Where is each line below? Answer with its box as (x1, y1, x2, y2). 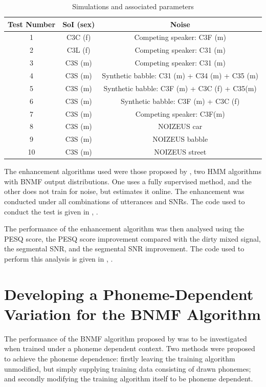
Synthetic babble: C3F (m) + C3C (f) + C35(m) (103, 82, 257, 93)
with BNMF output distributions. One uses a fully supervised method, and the (4, 176, 252, 186)
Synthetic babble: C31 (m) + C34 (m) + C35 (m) (102, 70, 258, 80)
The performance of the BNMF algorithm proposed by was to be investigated (4, 333, 247, 343)
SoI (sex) (62, 18, 95, 29)
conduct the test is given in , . (4, 206, 98, 217)
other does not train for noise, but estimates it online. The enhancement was (4, 186, 245, 197)
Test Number (8, 18, 56, 29)
